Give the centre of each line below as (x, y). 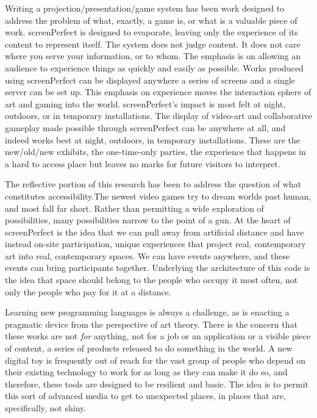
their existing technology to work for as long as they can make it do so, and (146, 372)
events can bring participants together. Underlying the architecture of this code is (158, 268)
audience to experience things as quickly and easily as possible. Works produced (154, 67)
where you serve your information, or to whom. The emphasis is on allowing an (153, 56)
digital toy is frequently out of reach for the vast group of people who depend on (155, 360)
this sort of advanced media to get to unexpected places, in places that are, (145, 396)
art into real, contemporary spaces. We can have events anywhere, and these (148, 255)
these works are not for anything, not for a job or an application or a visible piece (158, 336)
